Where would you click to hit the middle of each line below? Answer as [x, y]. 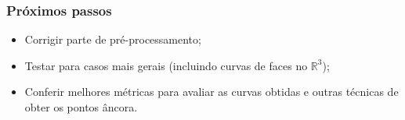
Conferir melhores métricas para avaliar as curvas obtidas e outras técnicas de [212, 92]
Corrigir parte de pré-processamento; [113, 39]
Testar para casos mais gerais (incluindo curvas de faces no [166, 65]
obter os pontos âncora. [81, 107]
